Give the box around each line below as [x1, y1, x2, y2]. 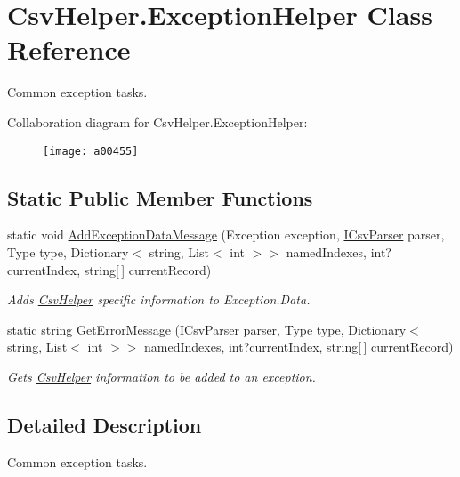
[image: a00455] [43, 144, 139, 158]
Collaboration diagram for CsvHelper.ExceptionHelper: [7, 112, 308, 131]
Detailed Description [7, 410, 202, 438]
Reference [7, 31, 131, 68]
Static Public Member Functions [7, 183, 313, 211]
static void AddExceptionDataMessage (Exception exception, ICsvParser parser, [7, 225, 445, 244]
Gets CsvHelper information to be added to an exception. [7, 367, 316, 385]
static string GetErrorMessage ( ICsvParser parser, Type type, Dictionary [7, 319, 407, 338]
